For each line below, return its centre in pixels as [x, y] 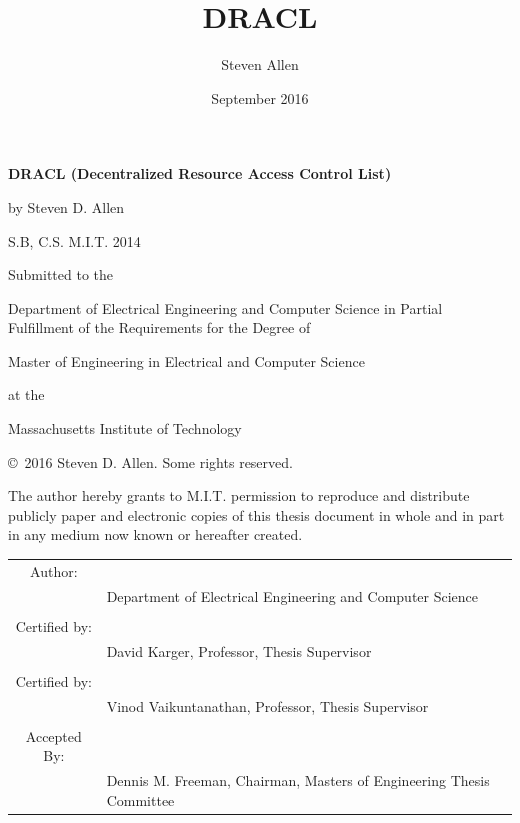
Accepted [53, 735]
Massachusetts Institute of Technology [125, 428]
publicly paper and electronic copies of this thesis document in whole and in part [256, 514]
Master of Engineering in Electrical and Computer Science [186, 360]
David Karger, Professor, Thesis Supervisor [239, 650]
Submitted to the [61, 274]
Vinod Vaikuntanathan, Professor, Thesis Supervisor [267, 705]
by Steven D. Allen [66, 206]
